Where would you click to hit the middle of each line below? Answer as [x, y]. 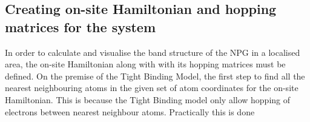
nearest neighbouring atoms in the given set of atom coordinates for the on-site [152, 88]
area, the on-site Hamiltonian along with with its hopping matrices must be [145, 64]
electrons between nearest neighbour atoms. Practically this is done [130, 111]
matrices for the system [81, 26]
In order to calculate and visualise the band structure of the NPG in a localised [153, 52]
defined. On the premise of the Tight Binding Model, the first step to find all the [155, 76]
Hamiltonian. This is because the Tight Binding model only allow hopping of [148, 99]
